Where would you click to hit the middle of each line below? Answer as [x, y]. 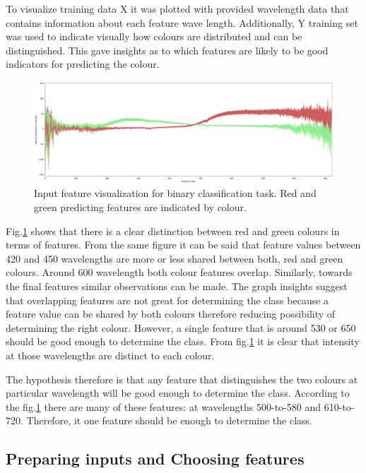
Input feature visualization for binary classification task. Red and [175, 193]
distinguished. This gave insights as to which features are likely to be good [167, 50]
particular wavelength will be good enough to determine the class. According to [178, 393]
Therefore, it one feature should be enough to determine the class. [169, 420]
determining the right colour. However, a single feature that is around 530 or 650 [181, 327]
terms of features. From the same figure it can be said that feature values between [183, 245]
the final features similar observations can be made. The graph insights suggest [177, 286]
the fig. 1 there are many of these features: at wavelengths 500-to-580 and [163, 406]
